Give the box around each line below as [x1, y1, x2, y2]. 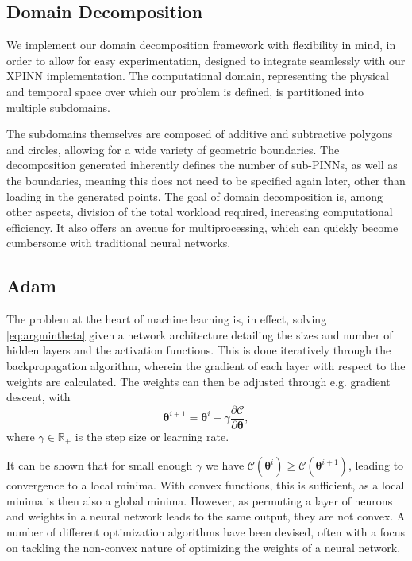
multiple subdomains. [6, 99, 110, 115]
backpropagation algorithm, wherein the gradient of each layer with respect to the [6, 357, 406, 373]
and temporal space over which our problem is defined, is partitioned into [6, 83, 364, 99]
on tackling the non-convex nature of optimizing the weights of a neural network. [6, 539, 401, 555]
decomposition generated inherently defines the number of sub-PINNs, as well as [6, 157, 398, 173]
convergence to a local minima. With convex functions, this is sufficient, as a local [6, 477, 405, 493]
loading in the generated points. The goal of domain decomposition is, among [6, 188, 383, 204]
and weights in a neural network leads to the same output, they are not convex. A [6, 508, 406, 524]
